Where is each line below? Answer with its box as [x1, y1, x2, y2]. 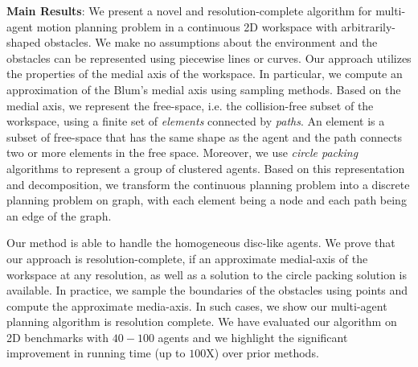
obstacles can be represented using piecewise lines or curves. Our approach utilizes [6, 49, 412, 66]
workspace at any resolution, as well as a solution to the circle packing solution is [6, 266, 408, 282]
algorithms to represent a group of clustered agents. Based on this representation [6, 159, 405, 176]
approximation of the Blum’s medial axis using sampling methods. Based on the [6, 80, 401, 97]
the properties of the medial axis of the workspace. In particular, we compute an [6, 65, 403, 82]
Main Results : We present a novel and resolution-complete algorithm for [6, 2, 372, 19]
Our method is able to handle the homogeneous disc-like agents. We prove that [6, 234, 395, 251]
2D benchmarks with [6, 328, 109, 345]
